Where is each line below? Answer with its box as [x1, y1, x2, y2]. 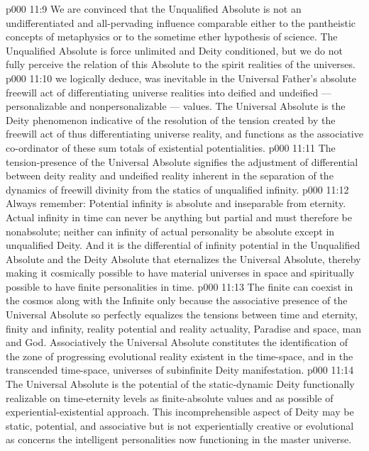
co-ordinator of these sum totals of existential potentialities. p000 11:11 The [6, 140, 336, 155]
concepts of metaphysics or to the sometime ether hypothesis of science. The [6, 29, 338, 44]
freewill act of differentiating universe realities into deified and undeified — [6, 84, 331, 99]
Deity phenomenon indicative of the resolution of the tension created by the [6, 112, 336, 127]
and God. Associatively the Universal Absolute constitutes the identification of [6, 335, 348, 350]
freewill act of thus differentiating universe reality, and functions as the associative [6, 126, 363, 141]
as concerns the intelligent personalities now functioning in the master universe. [6, 432, 352, 447]
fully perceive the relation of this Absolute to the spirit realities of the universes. [6, 57, 356, 72]
